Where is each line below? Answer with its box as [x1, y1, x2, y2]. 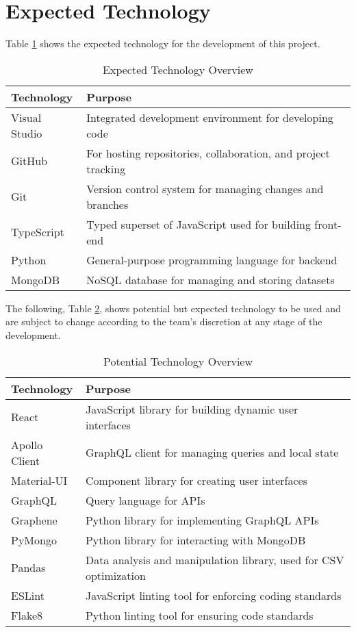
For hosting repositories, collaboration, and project [86, 144, 330, 161]
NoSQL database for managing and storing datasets [86, 271, 335, 288]
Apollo [11, 436, 43, 453]
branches [86, 196, 129, 212]
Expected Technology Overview [103, 61, 253, 77]
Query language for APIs [85, 492, 205, 508]
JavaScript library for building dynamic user [85, 401, 298, 417]
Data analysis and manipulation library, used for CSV [85, 551, 344, 568]
